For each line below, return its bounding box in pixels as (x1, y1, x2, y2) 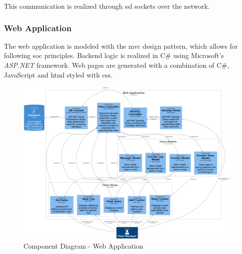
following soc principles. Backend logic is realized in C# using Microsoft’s (4, 50, 224, 60)
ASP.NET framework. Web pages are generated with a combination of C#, (4, 60, 229, 70)
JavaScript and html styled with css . (4, 69, 113, 79)
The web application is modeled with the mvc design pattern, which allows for (4, 40, 238, 51)
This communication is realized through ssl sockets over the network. (4, 1, 210, 11)
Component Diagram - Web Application (23, 240, 143, 251)
